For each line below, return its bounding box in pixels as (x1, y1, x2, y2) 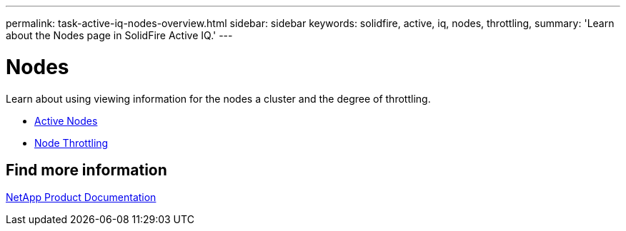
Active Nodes (34, 114, 98, 127)
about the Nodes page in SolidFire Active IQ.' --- (6, 29, 233, 41)
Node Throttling (34, 136, 109, 149)
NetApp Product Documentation (6, 191, 156, 204)
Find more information (6, 160, 167, 179)
